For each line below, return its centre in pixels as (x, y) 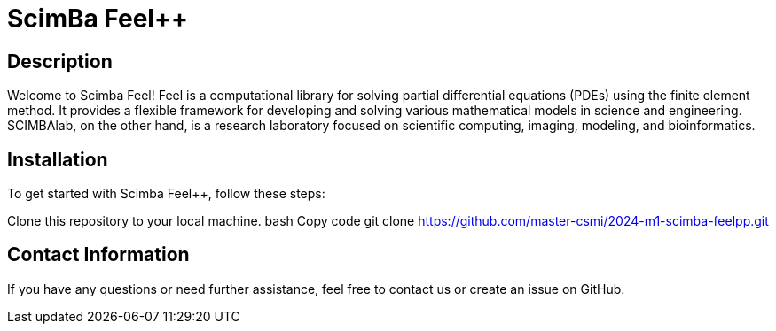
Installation (58, 159)
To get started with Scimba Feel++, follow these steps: (166, 194)
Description (60, 61)
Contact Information (98, 255)
